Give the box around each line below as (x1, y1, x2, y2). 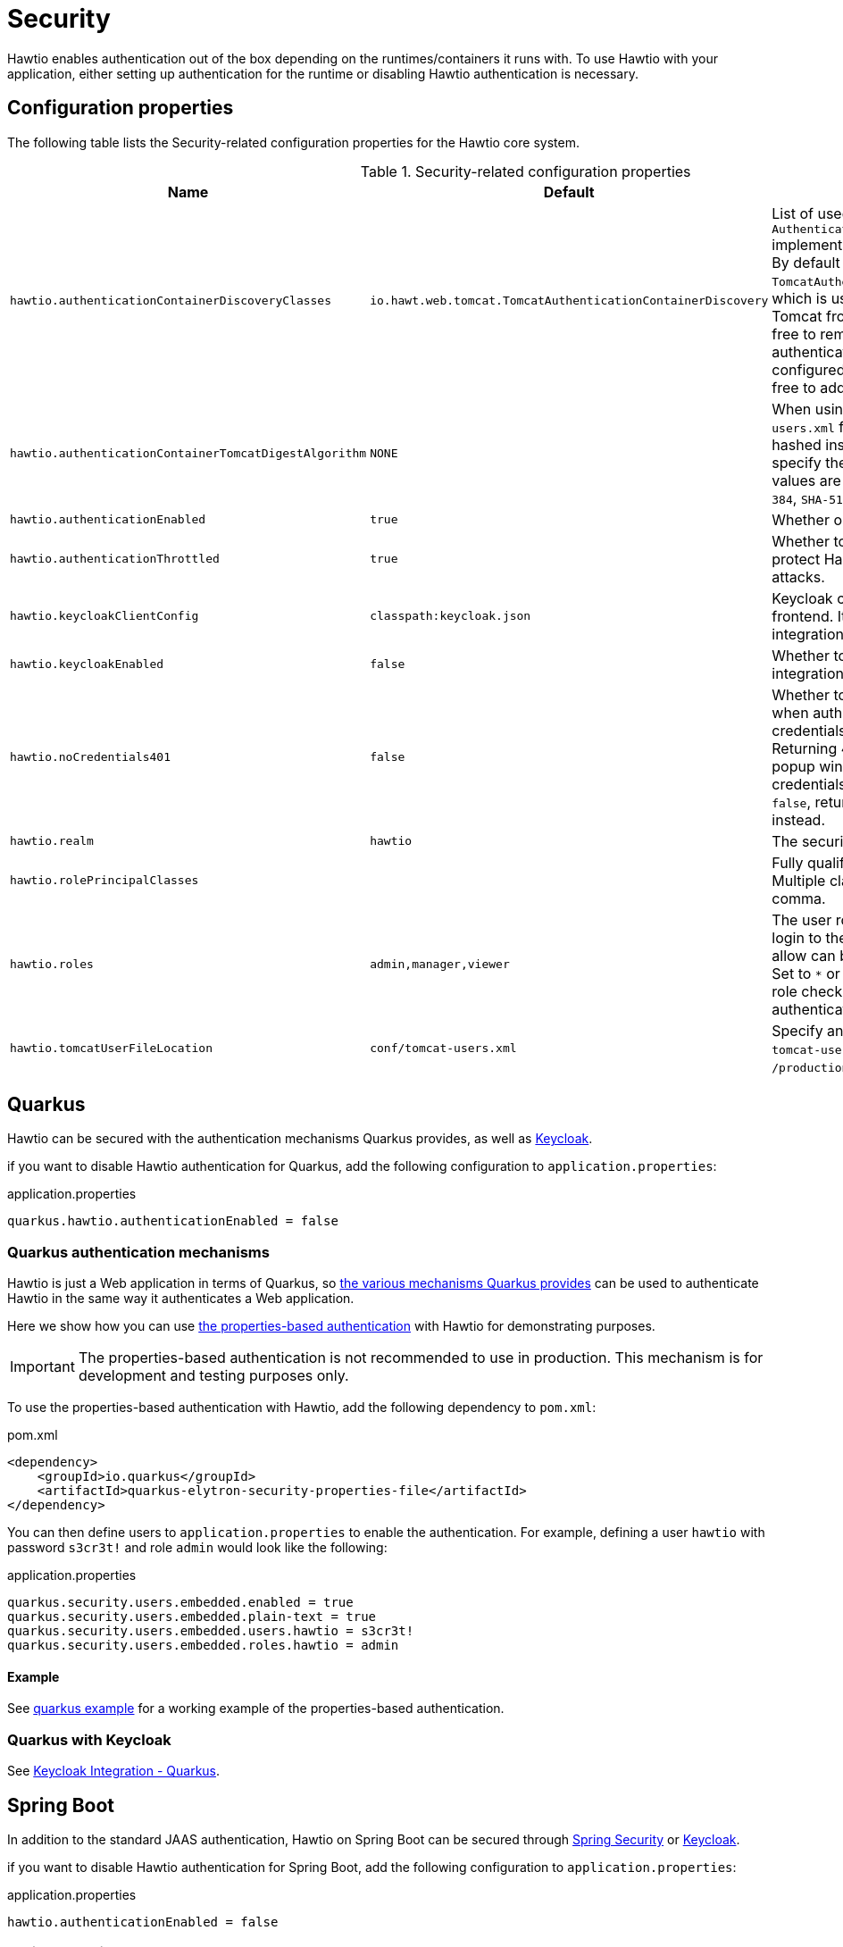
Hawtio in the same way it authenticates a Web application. (7, 1291, 355, 1307)
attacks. (772, 567, 825, 586)
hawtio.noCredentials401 (10, 750, 171, 765)
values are (772, 471, 841, 489)
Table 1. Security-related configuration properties (360, 162, 691, 180)
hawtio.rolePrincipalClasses (10, 873, 199, 888)
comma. (772, 889, 826, 907)
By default (772, 253, 840, 272)
